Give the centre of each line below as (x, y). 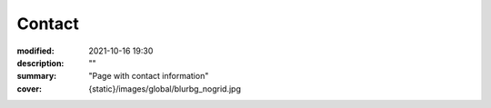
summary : (37, 76)
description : (40, 63)
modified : (35, 51)
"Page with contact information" (149, 76)
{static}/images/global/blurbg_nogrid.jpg (165, 88)
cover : (30, 88)
